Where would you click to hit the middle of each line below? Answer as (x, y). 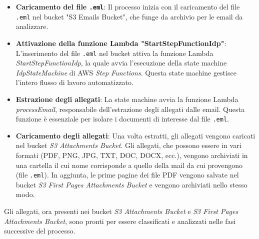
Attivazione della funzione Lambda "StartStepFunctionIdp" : (121, 43)
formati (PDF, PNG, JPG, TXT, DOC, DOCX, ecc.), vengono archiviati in (132, 155)
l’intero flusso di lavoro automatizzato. (74, 82)
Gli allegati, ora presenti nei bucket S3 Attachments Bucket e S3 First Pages (121, 211)
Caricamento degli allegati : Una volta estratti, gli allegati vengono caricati (135, 135)
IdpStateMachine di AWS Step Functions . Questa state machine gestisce (126, 72)
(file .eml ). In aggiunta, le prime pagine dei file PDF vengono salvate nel (127, 175)
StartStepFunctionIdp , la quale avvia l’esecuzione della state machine (121, 63)
